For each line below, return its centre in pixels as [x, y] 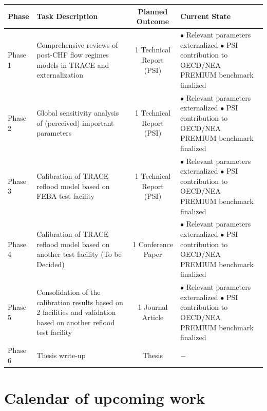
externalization [60, 75]
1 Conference [152, 244]
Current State [206, 16]
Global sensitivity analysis [78, 113]
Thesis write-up [61, 355]
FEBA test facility [66, 196]
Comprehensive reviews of [77, 44]
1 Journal [153, 307]
